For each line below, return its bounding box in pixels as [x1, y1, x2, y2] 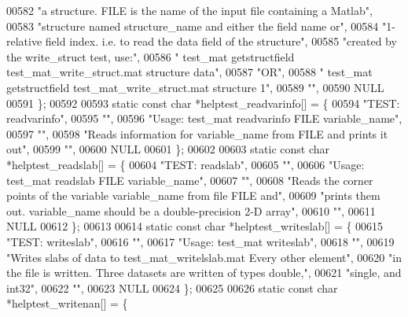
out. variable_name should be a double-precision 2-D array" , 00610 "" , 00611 [6, 202, 376, 219]
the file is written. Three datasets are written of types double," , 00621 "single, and [6, 264, 402, 281]
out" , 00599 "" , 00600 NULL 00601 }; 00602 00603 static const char [6, 141, 330, 157]
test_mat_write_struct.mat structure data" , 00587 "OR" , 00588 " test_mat [6, 64, 373, 80]
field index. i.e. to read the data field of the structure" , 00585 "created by [45, 33, 397, 50]
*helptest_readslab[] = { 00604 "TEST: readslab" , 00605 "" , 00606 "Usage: [6, 156, 365, 172]
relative [6, 33, 42, 50]
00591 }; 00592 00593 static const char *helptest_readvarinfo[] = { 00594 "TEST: [6, 94, 400, 111]
